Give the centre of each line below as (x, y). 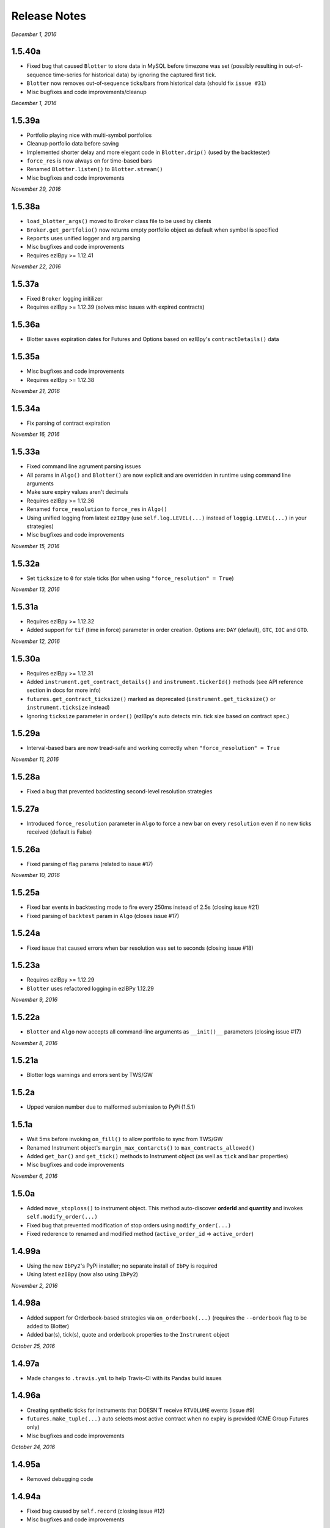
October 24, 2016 (33, 1447)
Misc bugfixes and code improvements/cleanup (86, 92)
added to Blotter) (48, 1326)
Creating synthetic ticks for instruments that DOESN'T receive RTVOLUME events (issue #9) (141, 1410)
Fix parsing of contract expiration (68, 423)
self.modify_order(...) (62, 1217)
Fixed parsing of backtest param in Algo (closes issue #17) (103, 916)
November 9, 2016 (35, 1000)
